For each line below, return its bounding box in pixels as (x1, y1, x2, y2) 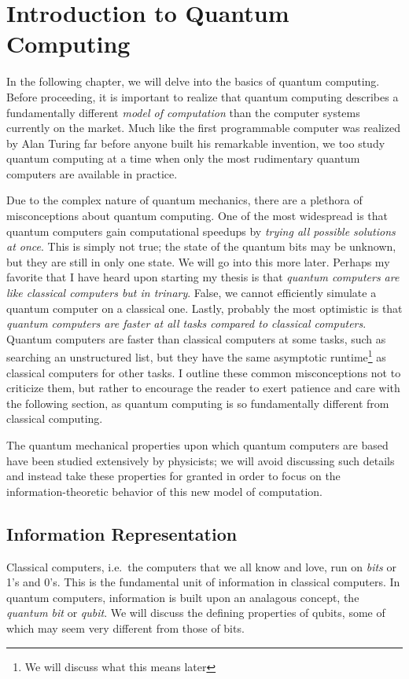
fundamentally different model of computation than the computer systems (6, 104, 360, 120)
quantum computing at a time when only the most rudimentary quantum (6, 150, 360, 167)
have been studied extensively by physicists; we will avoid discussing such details (6, 452, 395, 468)
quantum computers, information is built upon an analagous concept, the (6, 589, 359, 605)
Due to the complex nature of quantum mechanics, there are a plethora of (6, 192, 363, 208)
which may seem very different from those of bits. (6, 619, 245, 636)
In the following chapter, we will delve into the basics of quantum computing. (6, 73, 380, 90)
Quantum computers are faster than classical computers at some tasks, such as (6, 330, 386, 347)
